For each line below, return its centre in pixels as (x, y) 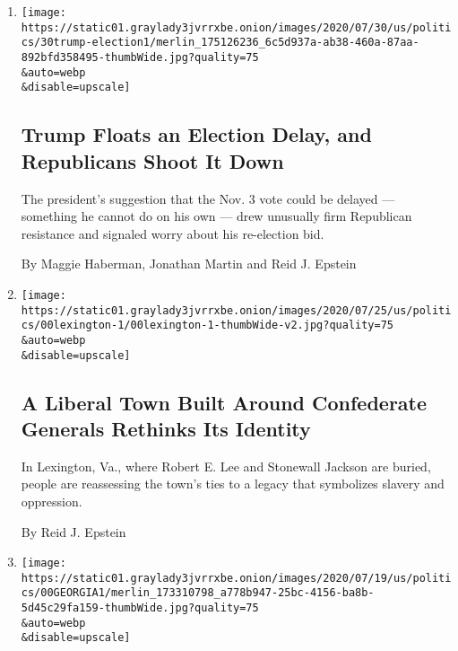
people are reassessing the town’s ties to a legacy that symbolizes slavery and (233, 484)
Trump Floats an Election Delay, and (196, 134)
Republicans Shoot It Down (152, 160)
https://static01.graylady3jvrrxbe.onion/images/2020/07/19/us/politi (236, 578)
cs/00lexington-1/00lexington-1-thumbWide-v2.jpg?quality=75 (207, 325)
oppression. (52, 501)
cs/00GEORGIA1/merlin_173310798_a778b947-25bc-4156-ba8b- (198, 593)
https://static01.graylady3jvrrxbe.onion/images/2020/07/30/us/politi (236, 27)
